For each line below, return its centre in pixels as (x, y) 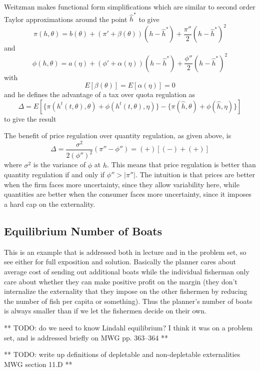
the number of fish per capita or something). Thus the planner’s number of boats (128, 301)
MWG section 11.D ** (38, 364)
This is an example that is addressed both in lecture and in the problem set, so (125, 252)
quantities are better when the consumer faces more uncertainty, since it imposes (128, 194)
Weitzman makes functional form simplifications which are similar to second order (130, 7)
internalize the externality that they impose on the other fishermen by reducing (126, 291)
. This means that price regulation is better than (181, 164)
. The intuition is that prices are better (195, 174)
